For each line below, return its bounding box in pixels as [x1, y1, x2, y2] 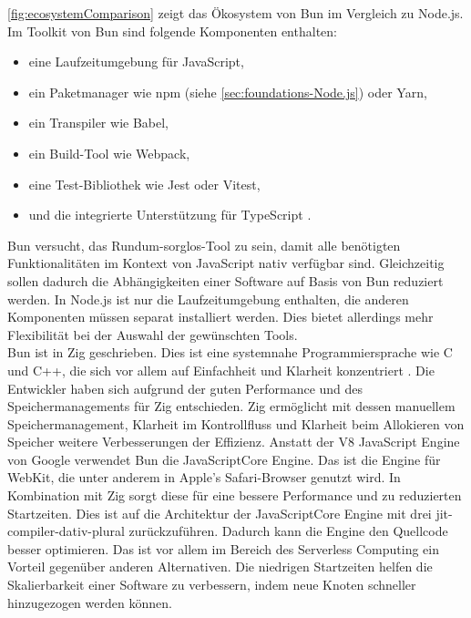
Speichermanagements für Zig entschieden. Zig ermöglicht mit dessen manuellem [7, 397, 456, 416]
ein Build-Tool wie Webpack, [28, 143, 190, 162]
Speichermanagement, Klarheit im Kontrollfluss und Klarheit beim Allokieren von [7, 414, 465, 433]
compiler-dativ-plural [7, 521, 125, 541]
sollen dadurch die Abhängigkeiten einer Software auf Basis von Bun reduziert [7, 271, 444, 290]
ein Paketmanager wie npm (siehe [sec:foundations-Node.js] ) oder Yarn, [28, 82, 427, 101]
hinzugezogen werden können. [7, 592, 172, 612]
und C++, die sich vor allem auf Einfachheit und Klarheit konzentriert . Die [7, 360, 435, 379]
